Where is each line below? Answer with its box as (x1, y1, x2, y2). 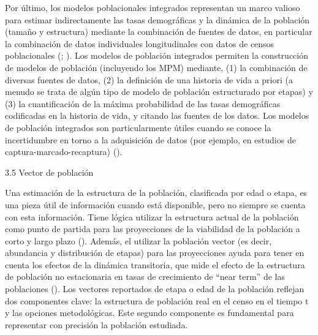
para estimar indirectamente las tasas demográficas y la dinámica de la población (5, 13, 310, 26)
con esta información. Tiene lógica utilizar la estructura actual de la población (5, 210, 299, 223)
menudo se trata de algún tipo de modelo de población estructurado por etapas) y (5, 85, 313, 98)
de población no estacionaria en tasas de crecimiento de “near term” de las (5, 270, 285, 283)
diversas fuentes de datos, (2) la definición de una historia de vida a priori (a (5, 73, 293, 86)
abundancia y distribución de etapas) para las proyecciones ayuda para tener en (5, 246, 305, 259)
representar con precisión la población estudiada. (5, 318, 188, 331)
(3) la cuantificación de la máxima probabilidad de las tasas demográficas (5, 97, 281, 110)
